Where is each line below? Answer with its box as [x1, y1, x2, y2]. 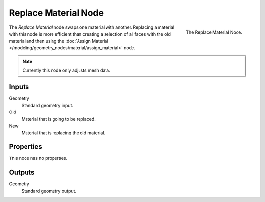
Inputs [9, 83, 29, 91]
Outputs [9, 168, 35, 177]
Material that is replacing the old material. [21, 130, 106, 135]
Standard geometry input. [21, 102, 74, 108]
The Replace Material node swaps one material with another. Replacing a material [9, 24, 174, 30]
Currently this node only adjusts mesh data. [22, 67, 110, 73]
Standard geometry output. [21, 188, 76, 194]
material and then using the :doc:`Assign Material [9, 38, 108, 44]
